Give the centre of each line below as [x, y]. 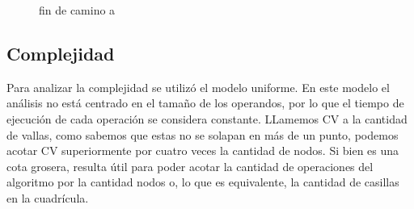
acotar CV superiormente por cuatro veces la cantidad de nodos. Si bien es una [203, 150]
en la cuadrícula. [48, 197]
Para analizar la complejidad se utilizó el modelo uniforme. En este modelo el [198, 87]
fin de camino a [77, 10]
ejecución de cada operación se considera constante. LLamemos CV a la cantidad [207, 118]
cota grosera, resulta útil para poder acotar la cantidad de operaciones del [190, 166]
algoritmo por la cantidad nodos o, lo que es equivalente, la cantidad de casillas [203, 182]
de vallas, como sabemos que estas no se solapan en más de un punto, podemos [203, 134]
